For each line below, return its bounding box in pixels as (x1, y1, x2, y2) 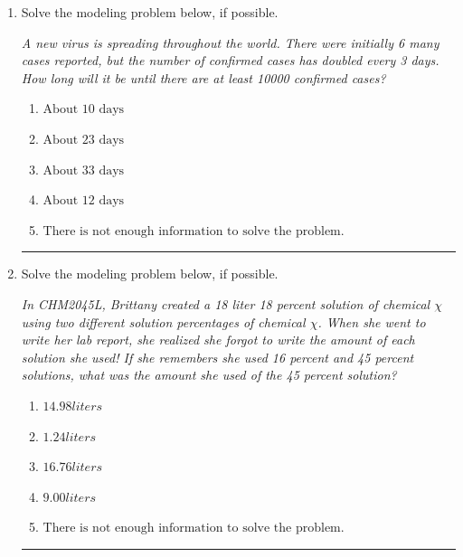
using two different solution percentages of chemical (21, 312, 306, 331)
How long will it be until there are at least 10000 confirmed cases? (21, 68, 386, 87)
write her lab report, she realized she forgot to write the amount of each (21, 330, 415, 349)
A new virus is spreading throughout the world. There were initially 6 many (21, 33, 439, 52)
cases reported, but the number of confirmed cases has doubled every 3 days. (21, 51, 439, 70)
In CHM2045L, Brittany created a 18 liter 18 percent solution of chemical (21, 294, 430, 313)
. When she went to (317, 312, 426, 331)
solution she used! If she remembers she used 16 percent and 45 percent (21, 347, 414, 366)
